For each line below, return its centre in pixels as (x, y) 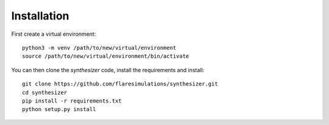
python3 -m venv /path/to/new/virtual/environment (99, 48)
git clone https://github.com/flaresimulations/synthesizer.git (120, 84)
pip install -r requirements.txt (72, 101)
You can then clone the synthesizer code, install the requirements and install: (108, 70)
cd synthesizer (45, 92)
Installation (40, 16)
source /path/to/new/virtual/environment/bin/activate (106, 56)
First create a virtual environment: (54, 34)
